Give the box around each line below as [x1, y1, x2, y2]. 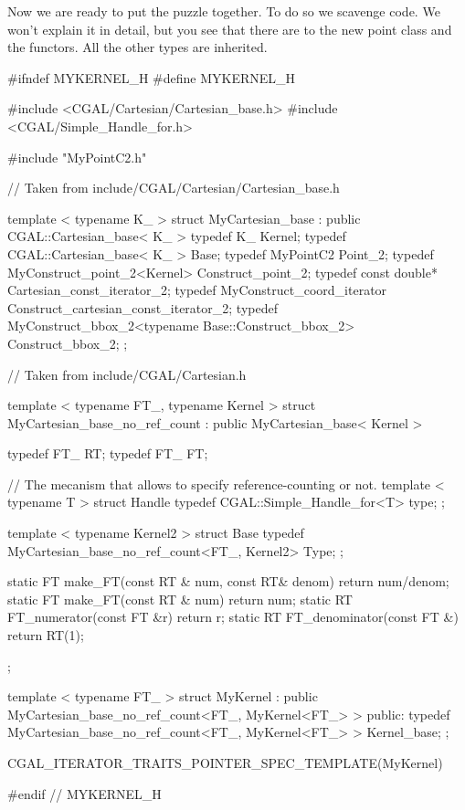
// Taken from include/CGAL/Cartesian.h [7, 364, 247, 384]
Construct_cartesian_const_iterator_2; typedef [7, 298, 278, 317]
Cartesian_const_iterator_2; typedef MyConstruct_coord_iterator [7, 280, 387, 300]
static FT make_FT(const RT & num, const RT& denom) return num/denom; [7, 572, 449, 591]
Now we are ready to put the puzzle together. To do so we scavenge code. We [7, 2, 440, 20]
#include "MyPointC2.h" [7, 147, 147, 166]
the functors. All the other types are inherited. [7, 37, 268, 57]
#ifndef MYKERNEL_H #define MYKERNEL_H [7, 68, 296, 87]
